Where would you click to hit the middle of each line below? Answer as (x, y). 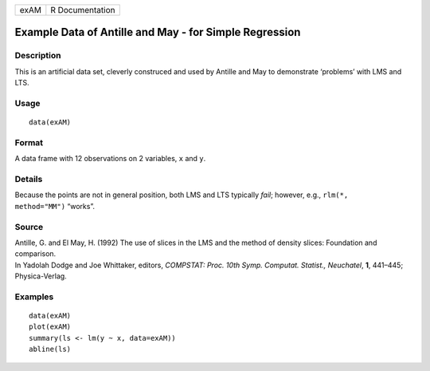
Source (29, 227)
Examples (34, 297)
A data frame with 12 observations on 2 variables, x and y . (110, 159)
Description (38, 56)
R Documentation (83, 10)
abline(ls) (50, 349)
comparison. (35, 254)
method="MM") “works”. (55, 206)
